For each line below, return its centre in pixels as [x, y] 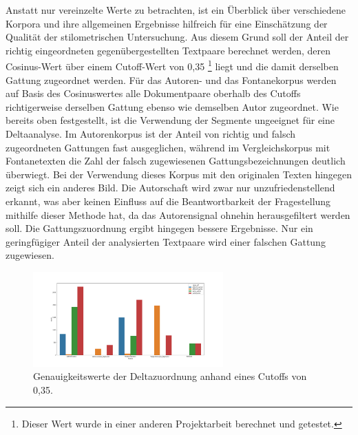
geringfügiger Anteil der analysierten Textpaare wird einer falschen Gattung [166, 241]
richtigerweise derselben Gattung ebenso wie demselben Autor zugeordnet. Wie [172, 106]
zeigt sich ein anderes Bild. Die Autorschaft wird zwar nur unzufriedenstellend [170, 188]
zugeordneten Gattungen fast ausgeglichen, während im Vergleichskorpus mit [168, 147]
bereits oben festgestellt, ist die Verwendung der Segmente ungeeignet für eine [170, 120]
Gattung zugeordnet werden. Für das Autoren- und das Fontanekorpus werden [171, 79]
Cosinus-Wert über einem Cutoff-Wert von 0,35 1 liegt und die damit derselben [172, 65]
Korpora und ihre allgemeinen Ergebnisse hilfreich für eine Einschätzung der [167, 23]
